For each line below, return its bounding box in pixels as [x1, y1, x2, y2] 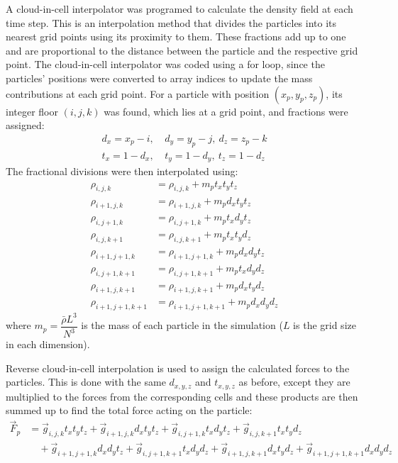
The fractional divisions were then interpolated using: [6, 164, 238, 179]
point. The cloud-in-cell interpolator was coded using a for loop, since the [6, 57, 325, 72]
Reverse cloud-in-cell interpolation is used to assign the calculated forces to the [6, 360, 350, 375]
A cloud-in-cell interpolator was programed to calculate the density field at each [6, 1, 353, 16]
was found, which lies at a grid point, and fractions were [104, 104, 348, 118]
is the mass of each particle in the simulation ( [81, 318, 283, 333]
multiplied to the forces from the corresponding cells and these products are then [6, 389, 358, 403]
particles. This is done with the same [6, 374, 166, 389]
